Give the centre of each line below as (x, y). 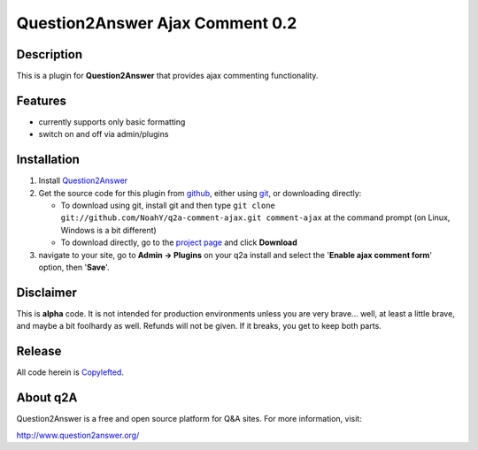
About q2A (47, 398)
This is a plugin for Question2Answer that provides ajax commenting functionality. (167, 76)
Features (41, 100)
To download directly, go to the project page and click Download (179, 242)
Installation (48, 160)
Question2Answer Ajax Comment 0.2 (157, 23)
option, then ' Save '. (74, 267)
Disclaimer (46, 292)
